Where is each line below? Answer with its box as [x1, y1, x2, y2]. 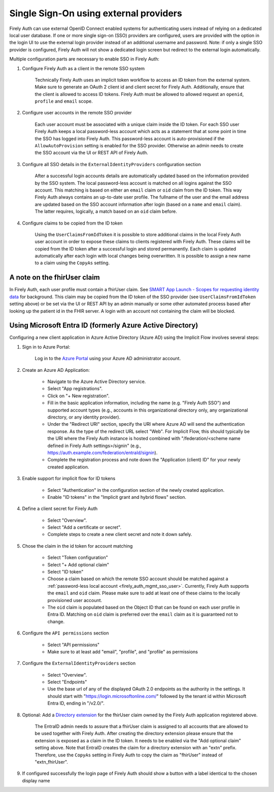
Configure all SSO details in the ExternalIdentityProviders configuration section [22, 161, 201, 167]
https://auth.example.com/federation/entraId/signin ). [47, 450, 158, 456]
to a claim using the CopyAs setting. [35, 260, 110, 266]
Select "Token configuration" [47, 554, 109, 561]
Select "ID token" [47, 569, 84, 575]
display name [22, 777, 50, 783]
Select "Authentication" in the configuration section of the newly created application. [47, 487, 225, 493]
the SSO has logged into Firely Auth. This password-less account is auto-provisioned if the [35, 135, 225, 142]
